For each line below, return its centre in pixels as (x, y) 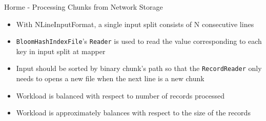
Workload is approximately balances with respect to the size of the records (133, 113)
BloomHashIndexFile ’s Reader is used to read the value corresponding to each (139, 41)
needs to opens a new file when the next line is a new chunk (110, 78)
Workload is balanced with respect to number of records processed (120, 95)
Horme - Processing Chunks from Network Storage (84, 7)
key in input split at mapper (61, 51)
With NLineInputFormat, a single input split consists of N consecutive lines (135, 24)
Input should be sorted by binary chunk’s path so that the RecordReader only (139, 68)
